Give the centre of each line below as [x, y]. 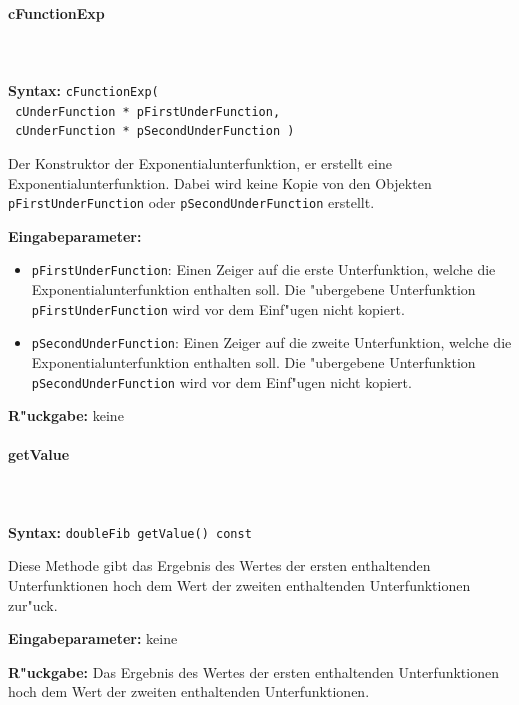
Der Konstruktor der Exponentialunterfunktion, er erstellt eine [200, 162]
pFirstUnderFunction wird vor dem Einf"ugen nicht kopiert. [218, 308]
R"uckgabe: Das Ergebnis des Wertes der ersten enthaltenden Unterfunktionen [253, 671]
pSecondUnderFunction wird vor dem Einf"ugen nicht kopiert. [221, 381]
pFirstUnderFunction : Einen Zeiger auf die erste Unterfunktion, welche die [263, 269]
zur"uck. [33, 604]
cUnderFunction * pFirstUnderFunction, [148, 111]
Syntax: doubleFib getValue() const [130, 531]
